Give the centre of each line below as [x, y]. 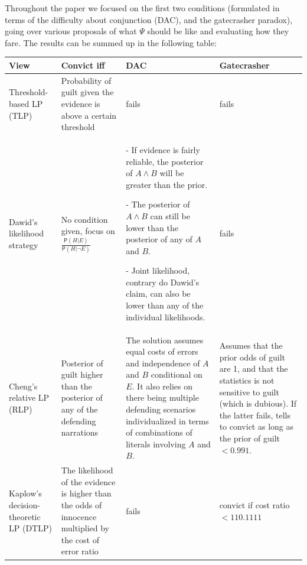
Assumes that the [251, 345]
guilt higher [82, 374]
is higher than [86, 493]
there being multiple [162, 397]
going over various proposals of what [71, 31]
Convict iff [83, 65]
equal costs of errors [162, 351]
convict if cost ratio [254, 505]
